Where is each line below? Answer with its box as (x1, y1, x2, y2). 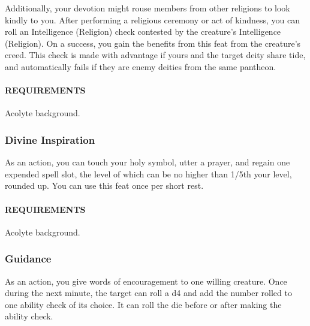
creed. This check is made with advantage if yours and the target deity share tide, (5, 49, 306, 61)
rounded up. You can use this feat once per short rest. (5, 179, 204, 192)
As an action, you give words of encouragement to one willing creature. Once (5, 274, 287, 287)
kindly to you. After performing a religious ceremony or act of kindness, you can (5, 13, 300, 26)
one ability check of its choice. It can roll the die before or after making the (5, 298, 282, 310)
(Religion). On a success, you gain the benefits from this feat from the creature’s (5, 37, 301, 49)
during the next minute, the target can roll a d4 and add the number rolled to (5, 286, 292, 299)
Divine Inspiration (5, 132, 95, 147)
